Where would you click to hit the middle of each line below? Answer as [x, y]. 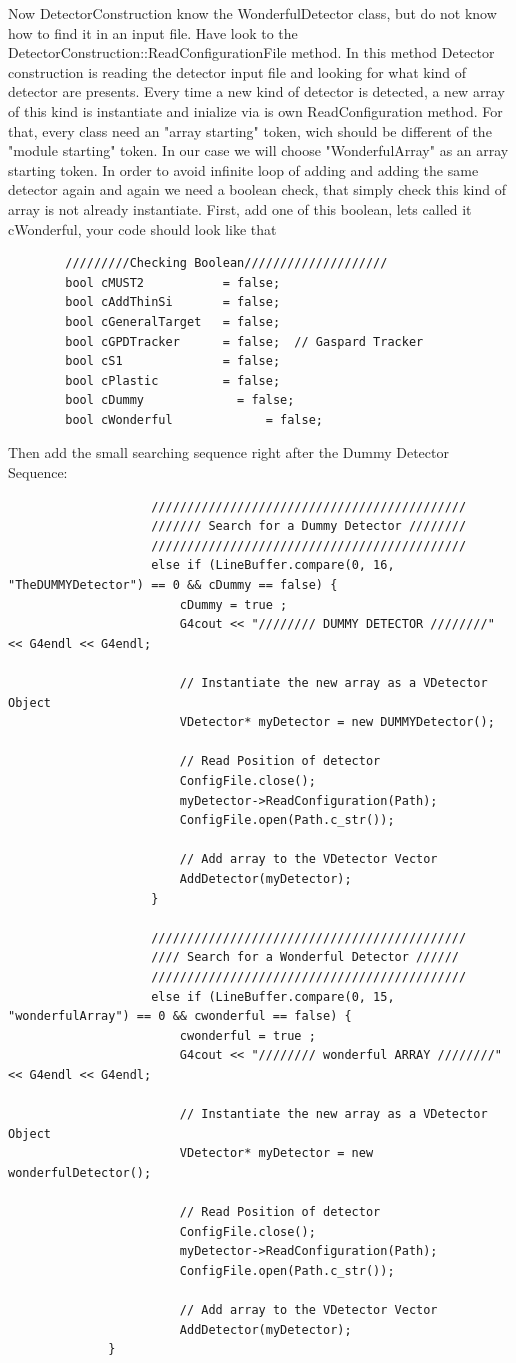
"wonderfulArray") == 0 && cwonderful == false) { [180, 1016]
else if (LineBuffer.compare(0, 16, [273, 565]
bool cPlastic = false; [173, 380]
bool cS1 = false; [173, 361]
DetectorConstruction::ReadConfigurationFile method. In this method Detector [251, 52]
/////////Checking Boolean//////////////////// [226, 263]
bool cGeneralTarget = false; [173, 321]
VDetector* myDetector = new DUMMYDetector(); [337, 722]
